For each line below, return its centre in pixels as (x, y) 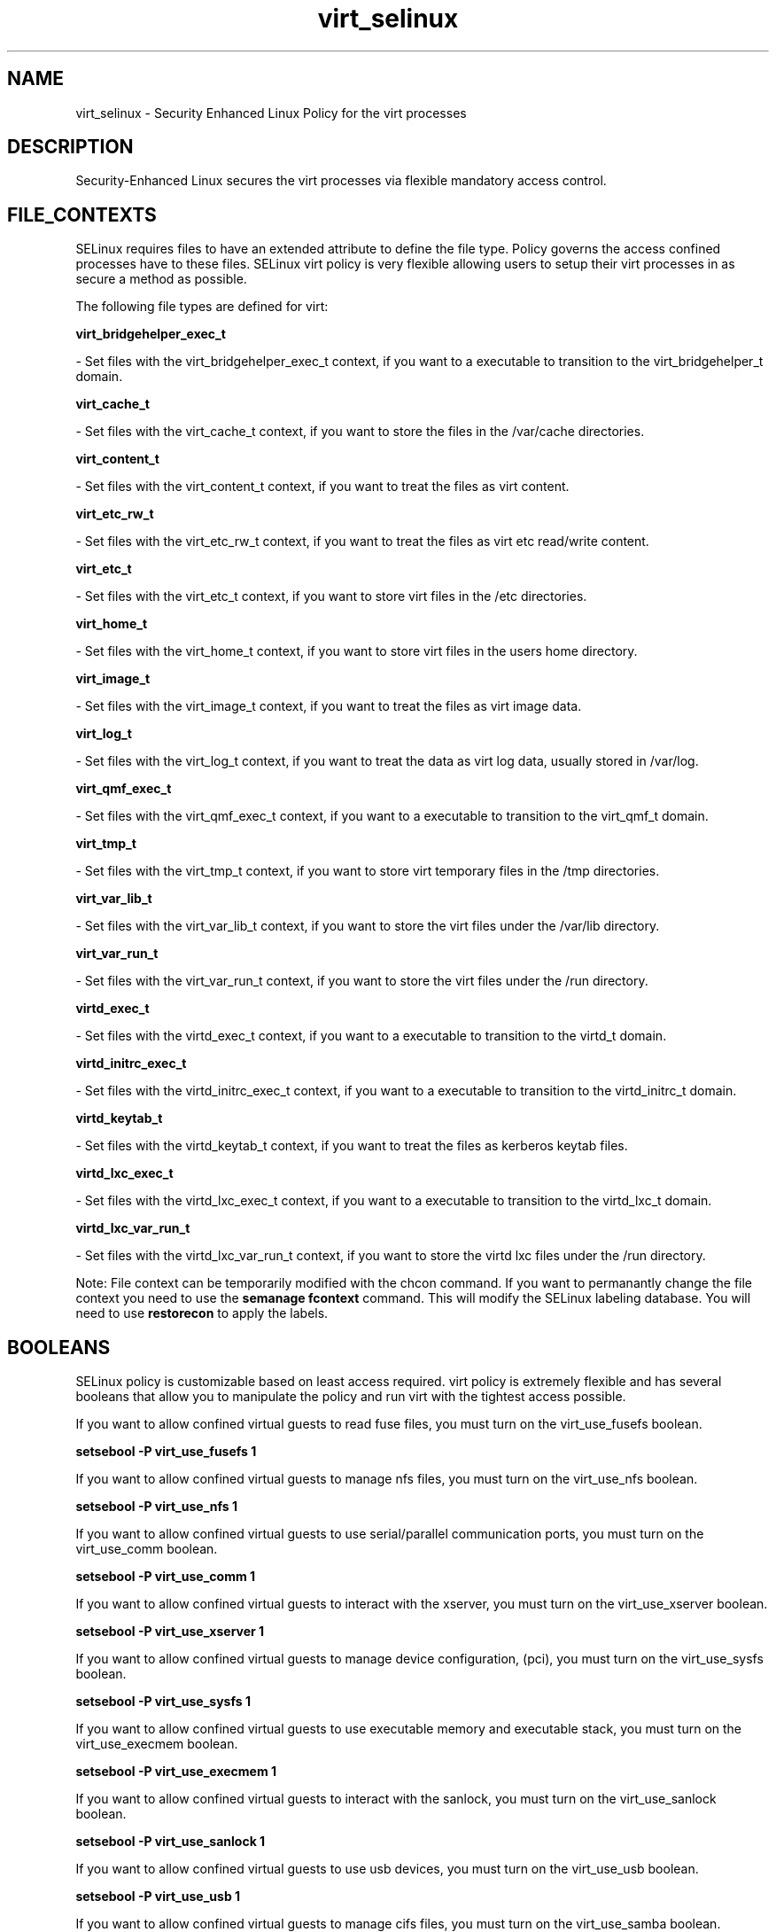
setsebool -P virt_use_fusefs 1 (166, 1452)
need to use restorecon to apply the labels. (202, 1313)
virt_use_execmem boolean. (157, 1744)
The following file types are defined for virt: (202, 307)
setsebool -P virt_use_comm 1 (166, 1577)
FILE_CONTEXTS (82, 214)
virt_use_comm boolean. (147, 1549)
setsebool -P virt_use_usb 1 (158, 1897)
